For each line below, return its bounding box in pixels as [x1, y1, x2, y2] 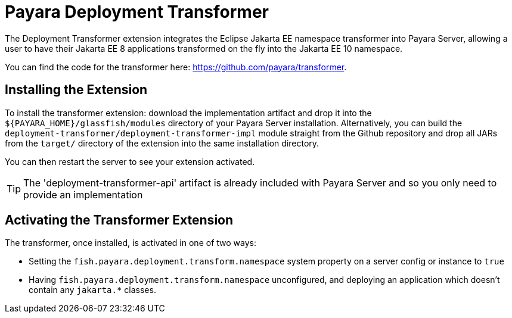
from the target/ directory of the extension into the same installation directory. [5, 138, 319, 148]
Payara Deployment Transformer [5, 2, 269, 22]
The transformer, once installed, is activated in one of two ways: [5, 238, 256, 248]
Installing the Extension [5, 82, 148, 98]
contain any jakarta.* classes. [29, 285, 156, 295]
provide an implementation [23, 188, 143, 201]
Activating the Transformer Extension [5, 213, 234, 228]
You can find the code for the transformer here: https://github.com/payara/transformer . [5, 61, 347, 72]
